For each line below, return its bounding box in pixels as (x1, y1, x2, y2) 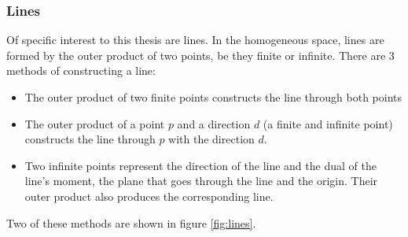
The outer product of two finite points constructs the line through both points (24, 89, 402, 105)
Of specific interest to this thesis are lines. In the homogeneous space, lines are (6, 31, 384, 48)
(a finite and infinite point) (263, 115, 393, 131)
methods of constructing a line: (6, 62, 156, 79)
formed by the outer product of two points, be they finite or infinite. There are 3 (6, 46, 395, 63)
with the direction (168, 131, 255, 147)
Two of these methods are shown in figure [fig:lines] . (6, 214, 256, 231)
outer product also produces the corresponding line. (24, 187, 274, 204)
